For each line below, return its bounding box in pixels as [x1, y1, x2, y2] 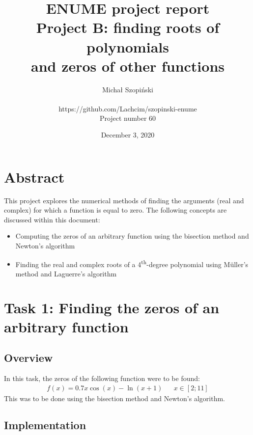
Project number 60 [99, 113, 156, 123]
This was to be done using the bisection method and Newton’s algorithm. [4, 393, 225, 403]
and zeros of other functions [30, 55, 225, 76]
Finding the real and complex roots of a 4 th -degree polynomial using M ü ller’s [15, 257, 249, 269]
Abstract [4, 166, 65, 187]
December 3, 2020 [101, 130, 155, 140]
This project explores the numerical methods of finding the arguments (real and [4, 195, 244, 205]
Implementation [4, 417, 86, 432]
